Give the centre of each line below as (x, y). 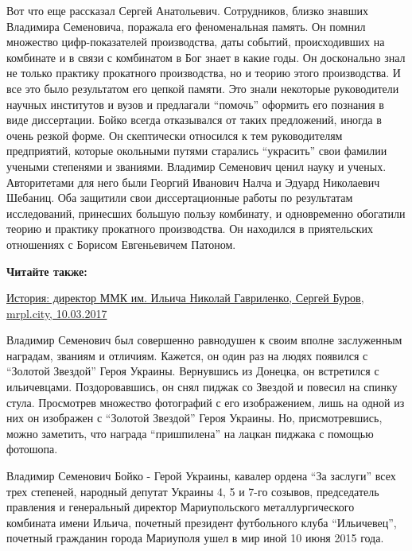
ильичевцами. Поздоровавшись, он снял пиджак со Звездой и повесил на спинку (202, 387)
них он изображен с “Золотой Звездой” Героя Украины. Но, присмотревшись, (194, 418)
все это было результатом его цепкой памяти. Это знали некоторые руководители (203, 88)
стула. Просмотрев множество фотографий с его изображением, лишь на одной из (206, 402)
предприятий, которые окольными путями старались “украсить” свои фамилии (197, 151)
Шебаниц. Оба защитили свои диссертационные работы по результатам (180, 198)
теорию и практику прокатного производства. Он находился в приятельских (190, 229)
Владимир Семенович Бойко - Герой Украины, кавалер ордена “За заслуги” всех (201, 476)
